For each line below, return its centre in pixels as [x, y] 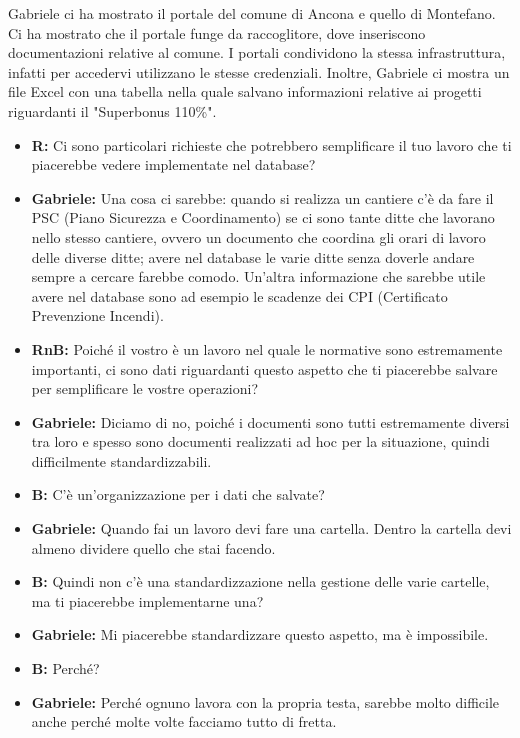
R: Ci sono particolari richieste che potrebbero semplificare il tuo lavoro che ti [271, 144]
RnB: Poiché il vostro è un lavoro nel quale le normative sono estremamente [267, 348]
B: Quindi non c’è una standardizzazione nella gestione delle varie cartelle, [260, 581]
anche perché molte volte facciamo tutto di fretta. [184, 721]
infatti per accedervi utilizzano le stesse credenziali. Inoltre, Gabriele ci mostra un [259, 71]
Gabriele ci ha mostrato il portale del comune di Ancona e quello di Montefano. [252, 13]
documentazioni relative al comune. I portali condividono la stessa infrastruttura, [257, 52]
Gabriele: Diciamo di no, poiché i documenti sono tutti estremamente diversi [270, 421]
